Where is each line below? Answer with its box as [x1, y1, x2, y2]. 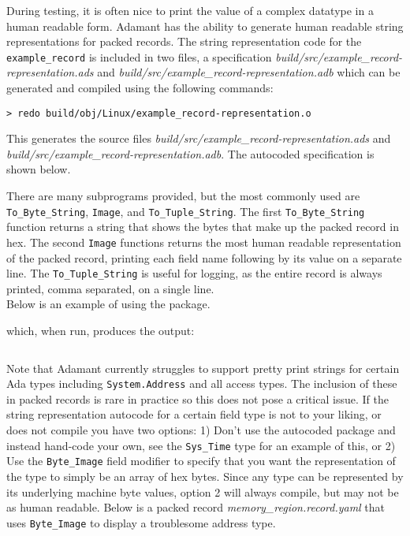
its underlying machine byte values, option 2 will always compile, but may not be [6, 483, 399, 500]
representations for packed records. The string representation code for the [6, 33, 362, 50]
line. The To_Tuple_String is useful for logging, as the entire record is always [6, 265, 382, 281]
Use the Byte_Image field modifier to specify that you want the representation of [6, 452, 396, 469]
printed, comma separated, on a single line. [6, 280, 214, 296]
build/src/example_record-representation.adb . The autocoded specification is [6, 145, 375, 162]
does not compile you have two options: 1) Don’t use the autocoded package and [6, 422, 396, 438]
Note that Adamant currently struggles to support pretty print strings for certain [6, 359, 400, 376]
